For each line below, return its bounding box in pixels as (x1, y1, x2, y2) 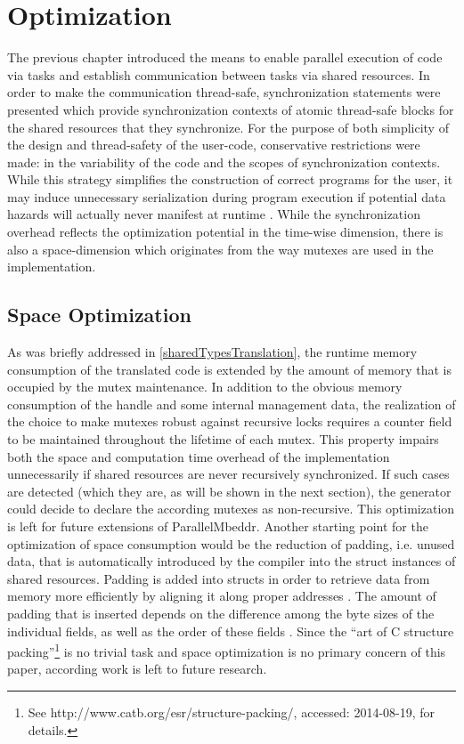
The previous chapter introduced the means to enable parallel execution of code (7, 48, 443, 67)
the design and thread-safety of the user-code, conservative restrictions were (7, 135, 420, 154)
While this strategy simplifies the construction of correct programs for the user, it (7, 170, 453, 189)
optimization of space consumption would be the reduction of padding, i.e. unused (7, 534, 455, 553)
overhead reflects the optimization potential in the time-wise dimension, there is (7, 222, 444, 241)
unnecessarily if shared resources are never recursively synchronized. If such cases (7, 465, 450, 483)
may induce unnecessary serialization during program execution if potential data (7, 187, 446, 206)
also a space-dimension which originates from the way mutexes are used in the (7, 239, 434, 258)
